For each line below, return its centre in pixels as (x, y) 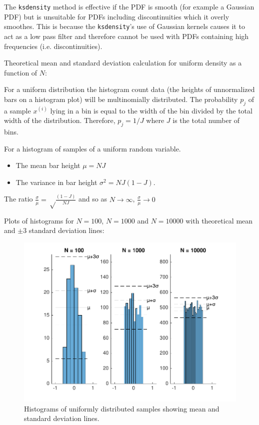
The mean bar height (48, 165)
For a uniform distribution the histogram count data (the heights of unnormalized (129, 89)
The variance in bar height (56, 182)
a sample (17, 110)
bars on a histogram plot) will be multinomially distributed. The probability (121, 99)
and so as (93, 199)
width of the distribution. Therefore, (60, 120)
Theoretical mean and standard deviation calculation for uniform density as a (123, 63)
